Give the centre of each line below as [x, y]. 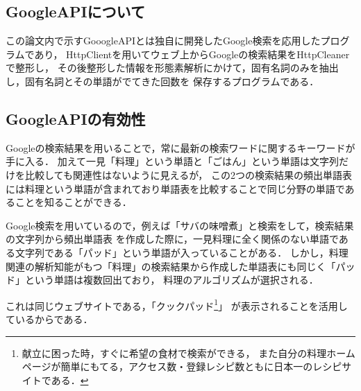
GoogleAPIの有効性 [76, 118]
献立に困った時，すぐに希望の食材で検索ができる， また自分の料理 [174, 353]
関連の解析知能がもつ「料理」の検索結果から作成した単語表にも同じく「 [171, 266]
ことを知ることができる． [73, 202]
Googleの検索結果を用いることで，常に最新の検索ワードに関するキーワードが [180, 147]
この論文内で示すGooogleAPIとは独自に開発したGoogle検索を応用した [163, 41]
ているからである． [49, 319]
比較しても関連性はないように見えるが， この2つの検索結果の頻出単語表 [188, 174]
